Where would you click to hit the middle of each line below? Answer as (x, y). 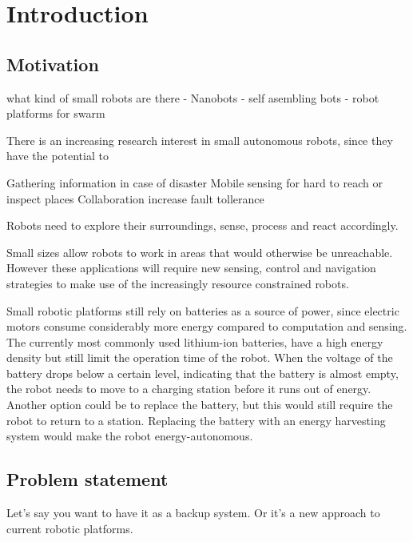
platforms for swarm (56, 113)
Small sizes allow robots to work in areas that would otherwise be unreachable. (200, 252)
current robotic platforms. (70, 528)
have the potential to (58, 156)
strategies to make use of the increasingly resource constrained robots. (178, 283)
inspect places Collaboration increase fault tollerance (135, 198)
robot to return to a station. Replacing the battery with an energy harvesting (196, 420)
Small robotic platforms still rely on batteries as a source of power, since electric (203, 310)
